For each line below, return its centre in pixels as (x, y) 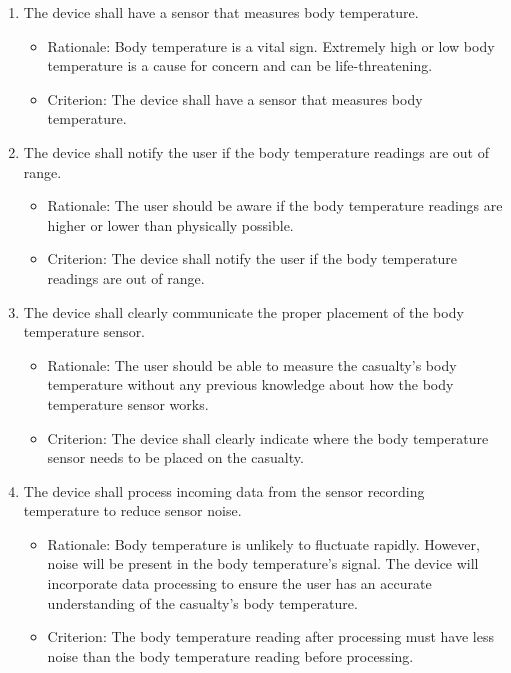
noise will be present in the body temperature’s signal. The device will (263, 563)
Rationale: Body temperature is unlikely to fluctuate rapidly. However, (263, 543)
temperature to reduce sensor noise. (132, 510)
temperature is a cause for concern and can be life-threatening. (240, 65)
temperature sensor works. (128, 403)
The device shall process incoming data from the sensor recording (224, 490)
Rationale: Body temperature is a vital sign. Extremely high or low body (271, 45)
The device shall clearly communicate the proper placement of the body (243, 311)
